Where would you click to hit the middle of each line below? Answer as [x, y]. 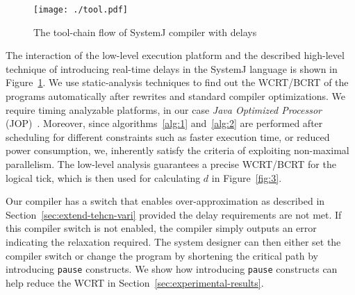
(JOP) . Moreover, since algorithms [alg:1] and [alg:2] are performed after [164, 123]
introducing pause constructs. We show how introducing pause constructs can [172, 269]
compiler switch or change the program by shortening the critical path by [162, 255]
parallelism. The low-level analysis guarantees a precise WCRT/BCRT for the [171, 164]
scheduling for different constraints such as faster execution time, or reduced [168, 136]
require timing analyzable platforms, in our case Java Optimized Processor [164, 109]
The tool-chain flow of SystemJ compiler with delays [145, 32]
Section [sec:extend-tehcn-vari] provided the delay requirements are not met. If [174, 214]
